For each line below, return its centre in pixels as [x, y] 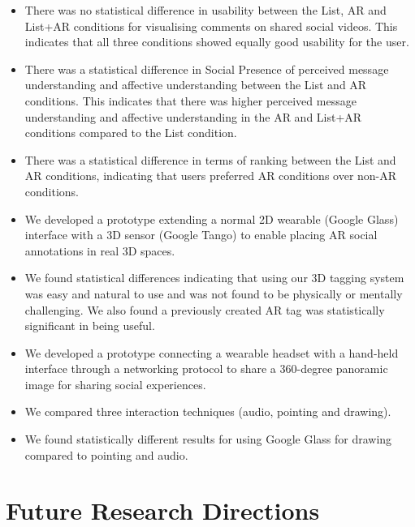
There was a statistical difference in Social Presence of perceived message [207, 69]
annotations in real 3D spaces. [100, 250]
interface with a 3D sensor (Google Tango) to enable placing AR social [201, 235]
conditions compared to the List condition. [131, 133]
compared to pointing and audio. [106, 454]
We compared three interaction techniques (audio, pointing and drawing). [208, 411]
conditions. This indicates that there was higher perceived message [190, 100]
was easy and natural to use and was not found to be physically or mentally [214, 293]
